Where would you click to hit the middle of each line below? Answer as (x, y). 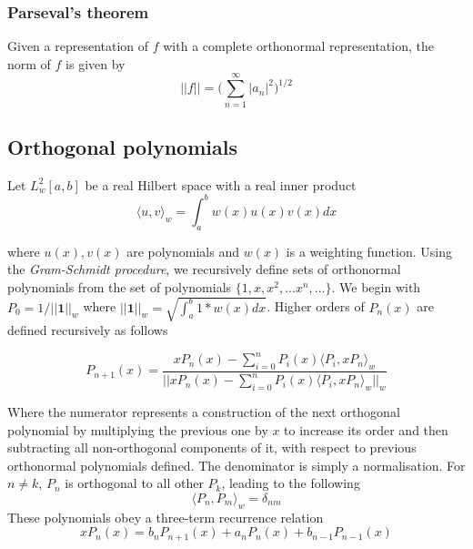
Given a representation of (78, 46)
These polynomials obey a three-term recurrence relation (166, 517)
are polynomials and (183, 251)
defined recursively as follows (88, 329)
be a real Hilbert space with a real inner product (221, 184)
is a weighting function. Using (369, 251)
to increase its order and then (366, 429)
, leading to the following (291, 483)
